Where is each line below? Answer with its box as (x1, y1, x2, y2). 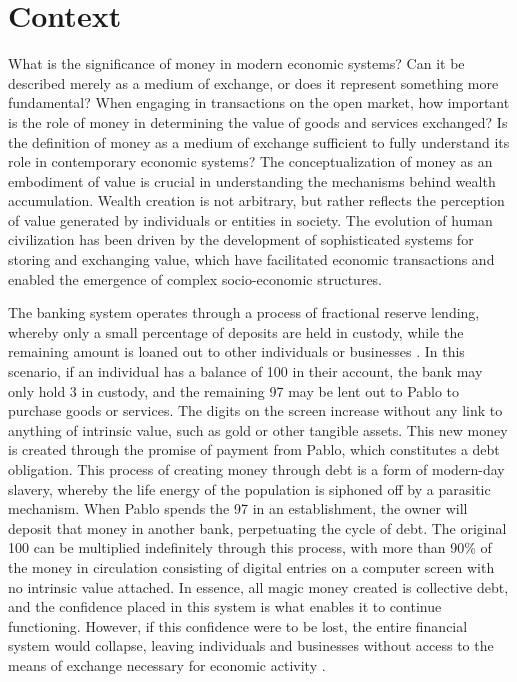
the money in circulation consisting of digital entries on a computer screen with (8, 556, 495, 577)
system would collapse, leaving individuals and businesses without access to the (8, 635, 494, 656)
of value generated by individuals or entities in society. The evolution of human (8, 209, 493, 230)
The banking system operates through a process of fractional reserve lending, (8, 302, 480, 323)
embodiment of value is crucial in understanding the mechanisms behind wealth (8, 170, 496, 191)
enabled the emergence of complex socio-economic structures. (8, 268, 383, 289)
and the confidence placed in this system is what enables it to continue (8, 596, 442, 617)
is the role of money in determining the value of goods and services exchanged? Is (8, 111, 508, 132)
